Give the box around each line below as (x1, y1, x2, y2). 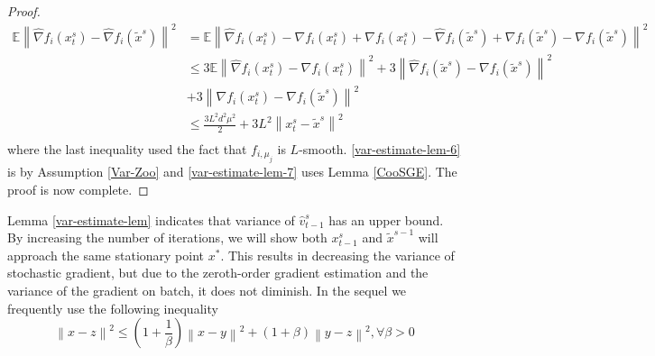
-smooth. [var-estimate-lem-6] (299, 139, 461, 158)
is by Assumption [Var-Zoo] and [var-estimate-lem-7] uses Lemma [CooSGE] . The (7, 162, 457, 181)
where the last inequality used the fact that (7, 139, 247, 158)
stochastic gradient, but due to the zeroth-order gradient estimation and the (7, 263, 429, 282)
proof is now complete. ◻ (7, 179, 149, 198)
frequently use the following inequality (7, 298, 218, 317)
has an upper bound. (328, 210, 444, 229)
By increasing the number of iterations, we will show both (7, 228, 327, 247)
